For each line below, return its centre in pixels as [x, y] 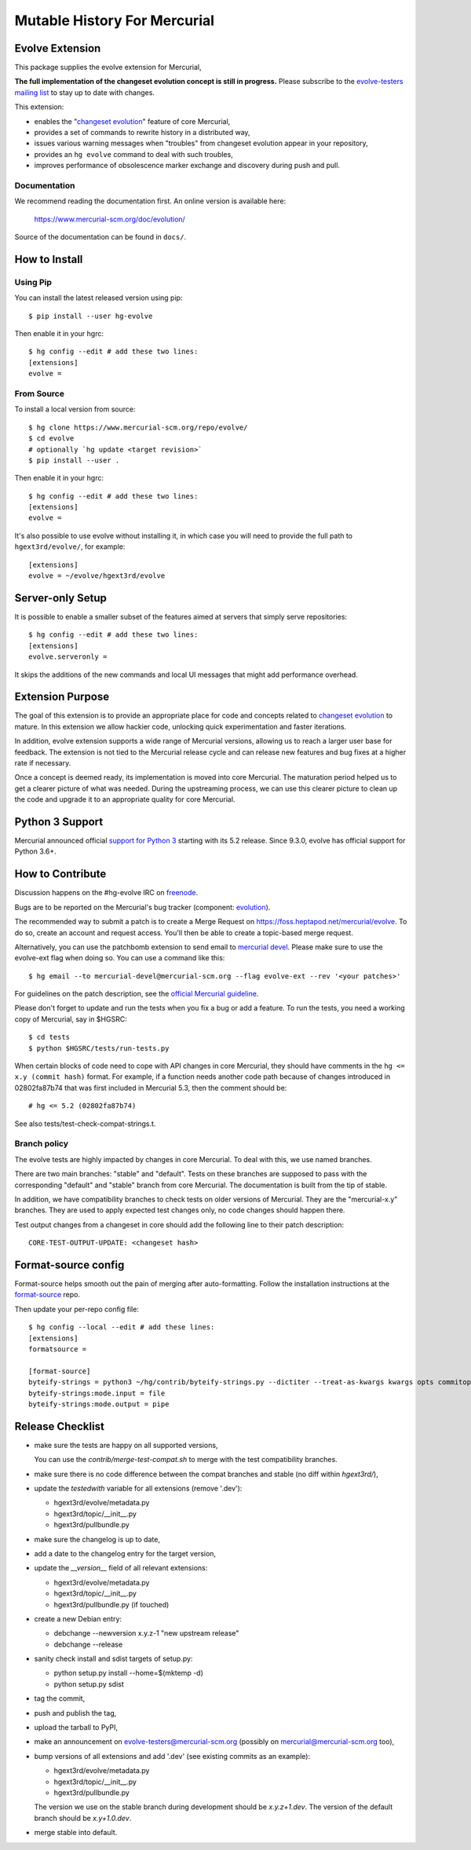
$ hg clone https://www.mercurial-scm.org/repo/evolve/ [138, 427]
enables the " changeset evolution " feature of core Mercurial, [132, 121]
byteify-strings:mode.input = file [97, 1393]
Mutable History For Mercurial [115, 20]
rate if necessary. [43, 762]
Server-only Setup [61, 598]
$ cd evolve [51, 439]
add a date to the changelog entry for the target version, [125, 1553]
